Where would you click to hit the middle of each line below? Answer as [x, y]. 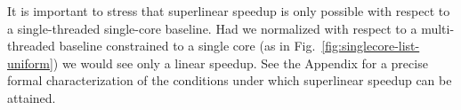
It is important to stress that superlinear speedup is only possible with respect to [229, 11]
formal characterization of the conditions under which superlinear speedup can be [230, 80]
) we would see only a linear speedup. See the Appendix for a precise [240, 63]
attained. [32, 97]
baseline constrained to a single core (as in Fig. [187, 46]
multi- [438, 28]
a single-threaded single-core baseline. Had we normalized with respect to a [212, 28]
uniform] [30, 63]
